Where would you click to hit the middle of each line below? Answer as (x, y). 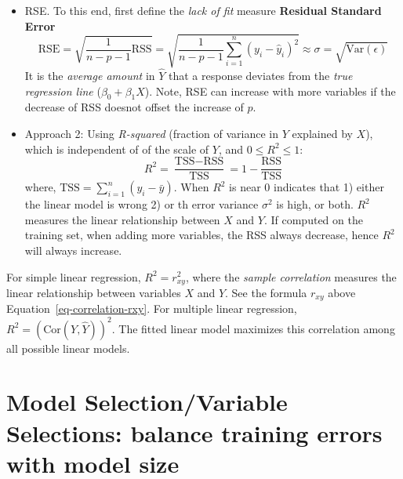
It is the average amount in (90, 75)
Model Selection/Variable (147, 402)
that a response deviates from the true (261, 75)
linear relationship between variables (94, 293)
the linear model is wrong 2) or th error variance (142, 204)
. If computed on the (313, 219)
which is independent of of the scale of (117, 149)
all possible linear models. (68, 348)
